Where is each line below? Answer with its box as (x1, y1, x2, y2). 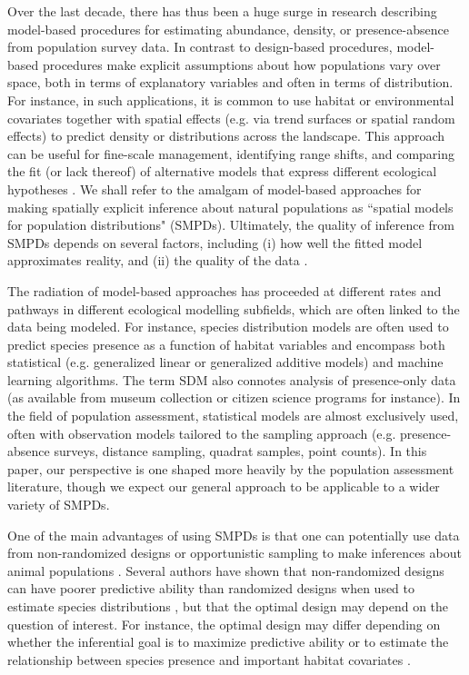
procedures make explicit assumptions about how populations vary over (42, 55, 441, 74)
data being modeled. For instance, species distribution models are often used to (7, 317, 449, 336)
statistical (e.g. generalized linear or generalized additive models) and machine (7, 352, 444, 372)
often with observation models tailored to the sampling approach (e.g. (7, 423, 396, 442)
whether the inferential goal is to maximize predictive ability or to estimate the (7, 632, 449, 651)
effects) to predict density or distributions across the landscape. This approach (7, 126, 445, 145)
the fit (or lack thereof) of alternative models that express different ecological (7, 162, 437, 181)
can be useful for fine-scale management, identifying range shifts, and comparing (7, 144, 454, 163)
